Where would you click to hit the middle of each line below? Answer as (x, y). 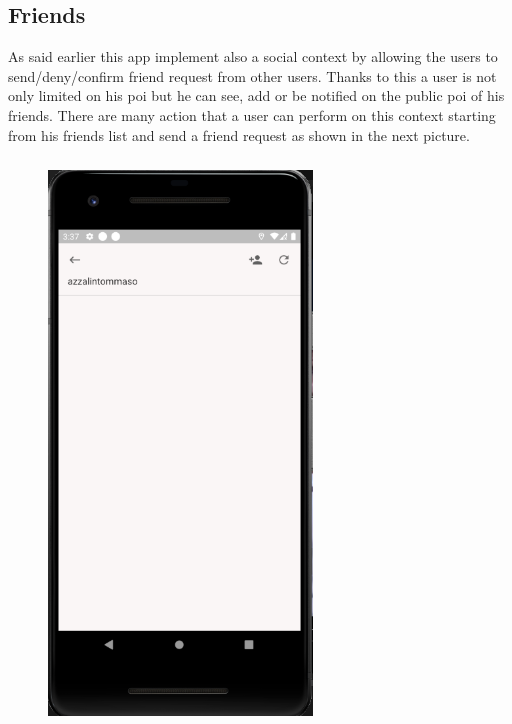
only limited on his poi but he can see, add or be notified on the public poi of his (256, 95)
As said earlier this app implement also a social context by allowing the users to (253, 56)
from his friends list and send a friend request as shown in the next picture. (239, 134)
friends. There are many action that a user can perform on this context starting (252, 114)
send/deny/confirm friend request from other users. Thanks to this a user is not (252, 75)
